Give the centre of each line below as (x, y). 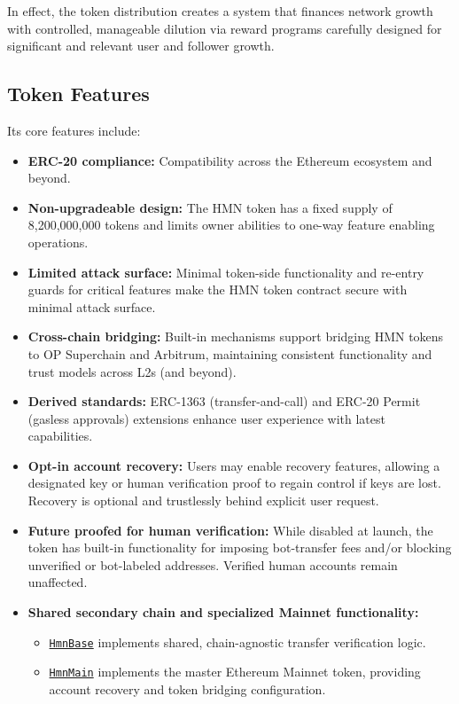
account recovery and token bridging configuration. (187, 688)
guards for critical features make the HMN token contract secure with (218, 289)
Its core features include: (74, 130)
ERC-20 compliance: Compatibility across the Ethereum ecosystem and (230, 160)
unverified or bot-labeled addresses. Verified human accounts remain (213, 564)
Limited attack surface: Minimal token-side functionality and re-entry (226, 272)
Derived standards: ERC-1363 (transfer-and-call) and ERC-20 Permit (224, 401)
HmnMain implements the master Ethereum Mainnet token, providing (235, 672)
